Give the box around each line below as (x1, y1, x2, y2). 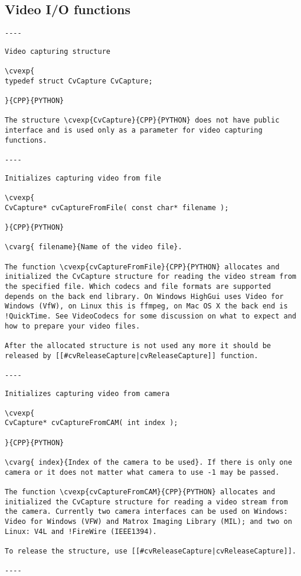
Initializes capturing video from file (5, 173, 161, 182)
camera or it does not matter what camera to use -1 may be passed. (5, 468, 280, 477)
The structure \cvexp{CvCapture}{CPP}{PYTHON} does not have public (5, 116, 280, 125)
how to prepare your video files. (5, 321, 140, 330)
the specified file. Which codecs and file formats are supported (5, 282, 271, 291)
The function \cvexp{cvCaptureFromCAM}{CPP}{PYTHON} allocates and (5, 488, 276, 497)
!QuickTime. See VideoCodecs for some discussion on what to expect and (5, 311, 296, 320)
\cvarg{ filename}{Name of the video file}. (5, 243, 182, 252)
